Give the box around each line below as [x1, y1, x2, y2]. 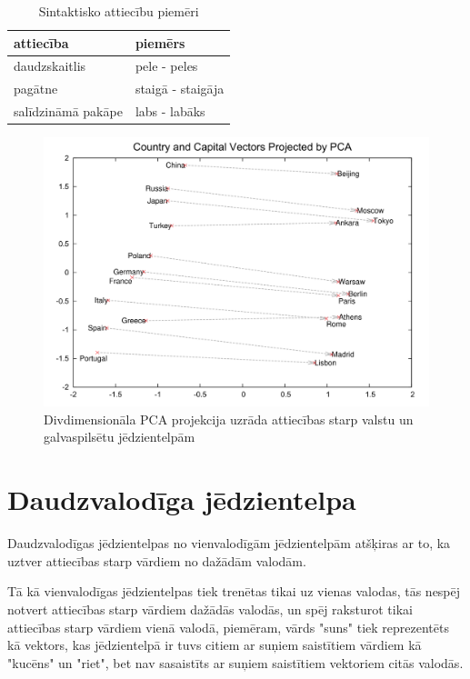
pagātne [14, 79, 58, 98]
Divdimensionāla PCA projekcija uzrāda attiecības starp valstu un [44, 409, 414, 428]
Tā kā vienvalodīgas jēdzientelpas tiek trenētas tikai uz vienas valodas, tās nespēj [7, 582, 461, 601]
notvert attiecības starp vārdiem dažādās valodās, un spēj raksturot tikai [7, 599, 413, 618]
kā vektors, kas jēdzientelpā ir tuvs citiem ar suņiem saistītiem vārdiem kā [7, 635, 422, 654]
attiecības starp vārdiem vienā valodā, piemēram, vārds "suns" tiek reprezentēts [7, 617, 449, 636]
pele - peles [135, 56, 198, 75]
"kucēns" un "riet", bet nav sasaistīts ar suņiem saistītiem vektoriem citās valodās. [7, 653, 464, 672]
